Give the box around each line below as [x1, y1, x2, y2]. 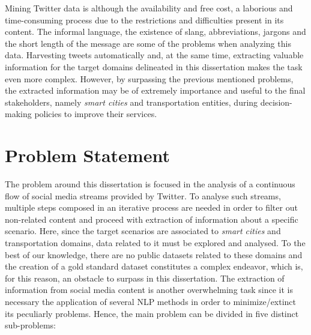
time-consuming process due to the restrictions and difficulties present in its [5, 13, 284, 26]
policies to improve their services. [34, 107, 157, 120]
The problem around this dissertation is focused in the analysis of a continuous [5, 178, 295, 190]
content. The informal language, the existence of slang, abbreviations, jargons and [5, 25, 306, 38]
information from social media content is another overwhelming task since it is [5, 283, 294, 296]
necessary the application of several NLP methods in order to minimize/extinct [5, 295, 297, 307]
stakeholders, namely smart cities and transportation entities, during [5, 95, 258, 108]
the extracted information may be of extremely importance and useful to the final [5, 84, 306, 97]
